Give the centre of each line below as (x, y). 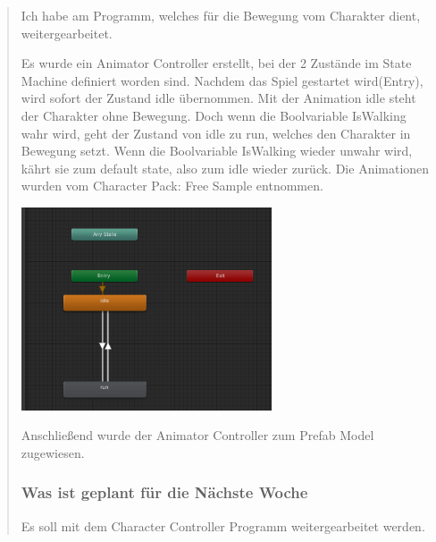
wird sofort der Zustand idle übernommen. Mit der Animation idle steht (218, 98)
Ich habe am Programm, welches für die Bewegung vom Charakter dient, (221, 15)
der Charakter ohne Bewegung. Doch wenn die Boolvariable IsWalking (214, 115)
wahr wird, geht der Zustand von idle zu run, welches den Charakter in (216, 133)
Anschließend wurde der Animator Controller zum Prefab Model (197, 435)
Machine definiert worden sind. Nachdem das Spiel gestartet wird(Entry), (222, 80)
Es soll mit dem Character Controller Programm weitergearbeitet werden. (223, 525)
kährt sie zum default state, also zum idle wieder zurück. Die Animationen (225, 168)
